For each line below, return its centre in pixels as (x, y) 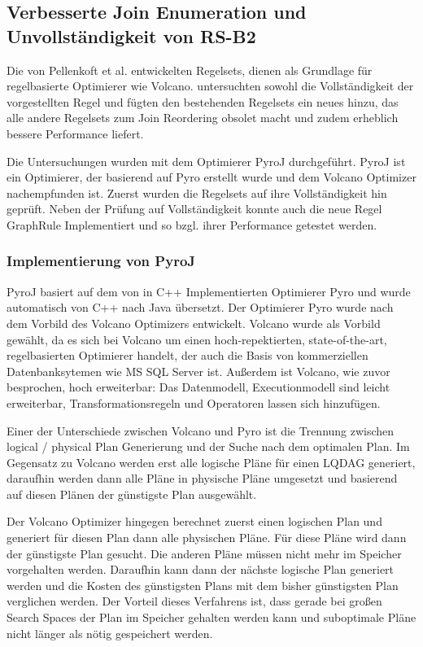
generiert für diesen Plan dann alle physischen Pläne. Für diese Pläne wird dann (207, 538)
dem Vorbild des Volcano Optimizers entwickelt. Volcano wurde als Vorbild (194, 323)
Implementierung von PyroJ (101, 261)
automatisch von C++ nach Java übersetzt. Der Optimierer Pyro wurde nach (200, 307)
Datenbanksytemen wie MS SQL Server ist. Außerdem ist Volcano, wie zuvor (198, 371)
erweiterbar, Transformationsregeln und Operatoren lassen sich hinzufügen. (194, 402)
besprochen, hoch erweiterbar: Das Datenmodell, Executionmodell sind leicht (198, 387)
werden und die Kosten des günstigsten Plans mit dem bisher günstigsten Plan (203, 585)
